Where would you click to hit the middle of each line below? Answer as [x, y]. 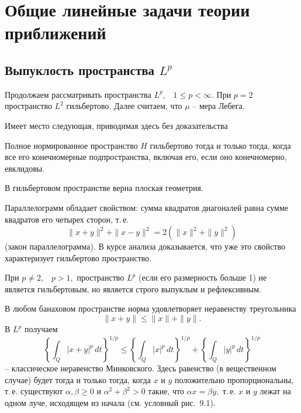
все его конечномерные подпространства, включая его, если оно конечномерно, [146, 157]
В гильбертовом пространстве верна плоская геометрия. [104, 188]
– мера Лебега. [219, 106]
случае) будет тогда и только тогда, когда [78, 379]
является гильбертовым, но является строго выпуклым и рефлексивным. [133, 289]
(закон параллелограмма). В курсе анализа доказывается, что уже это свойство [145, 246]
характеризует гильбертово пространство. [78, 257]
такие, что [166, 391]
